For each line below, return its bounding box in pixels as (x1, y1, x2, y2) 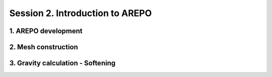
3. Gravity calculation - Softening (9, 59, 116, 67)
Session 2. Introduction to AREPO (9, 8, 152, 19)
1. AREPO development (9, 27, 83, 35)
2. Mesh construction (9, 43, 78, 51)
